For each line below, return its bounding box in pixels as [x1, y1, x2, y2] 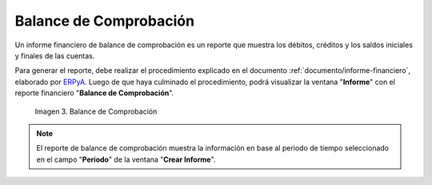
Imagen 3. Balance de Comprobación [34, 107, 158, 116]
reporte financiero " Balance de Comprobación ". [14, 88, 174, 98]
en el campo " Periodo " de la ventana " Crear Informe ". [36, 155, 216, 164]
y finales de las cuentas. [14, 50, 95, 60]
